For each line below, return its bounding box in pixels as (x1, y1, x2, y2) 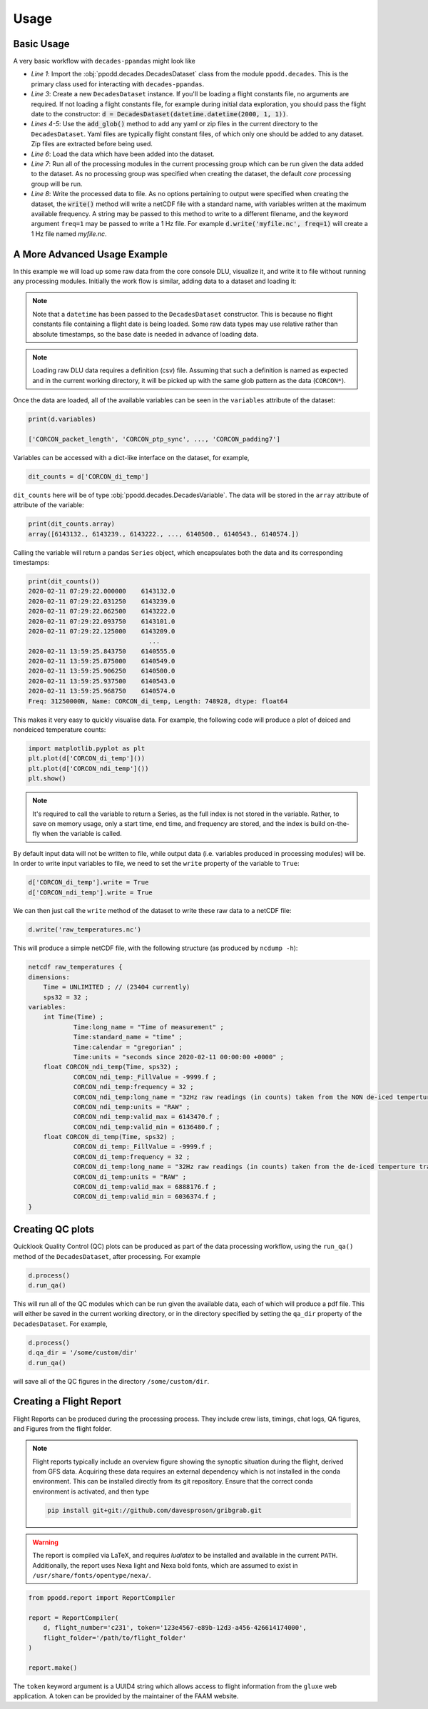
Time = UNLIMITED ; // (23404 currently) (43, 983, 190, 991)
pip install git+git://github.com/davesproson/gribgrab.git (47, 1506, 263, 1514)
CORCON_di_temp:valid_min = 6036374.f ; (73, 1193, 217, 1201)
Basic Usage (13, 38, 70, 50)
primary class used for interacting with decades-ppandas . (31, 79, 205, 88)
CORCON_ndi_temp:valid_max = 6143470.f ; (73, 1113, 220, 1121)
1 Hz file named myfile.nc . (31, 229, 107, 238)
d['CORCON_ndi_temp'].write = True (28, 888, 153, 897)
